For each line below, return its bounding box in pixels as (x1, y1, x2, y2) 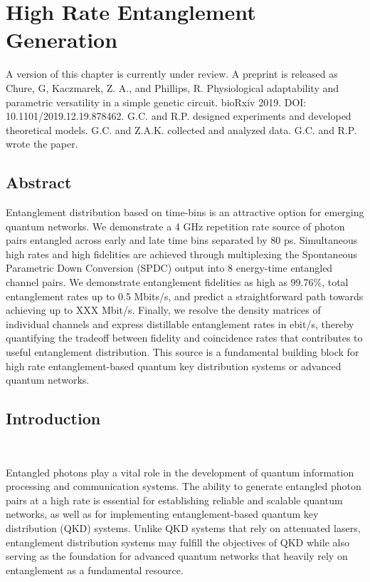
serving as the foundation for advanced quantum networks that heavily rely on (6, 548, 348, 563)
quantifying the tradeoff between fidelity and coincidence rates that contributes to (6, 330, 363, 345)
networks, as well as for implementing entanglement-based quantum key (6, 506, 319, 521)
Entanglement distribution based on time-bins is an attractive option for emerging (6, 205, 364, 220)
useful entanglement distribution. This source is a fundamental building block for (6, 344, 359, 359)
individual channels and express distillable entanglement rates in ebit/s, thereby (6, 316, 354, 331)
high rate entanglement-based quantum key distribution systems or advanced (6, 358, 342, 373)
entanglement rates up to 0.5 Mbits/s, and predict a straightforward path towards (6, 288, 364, 303)
